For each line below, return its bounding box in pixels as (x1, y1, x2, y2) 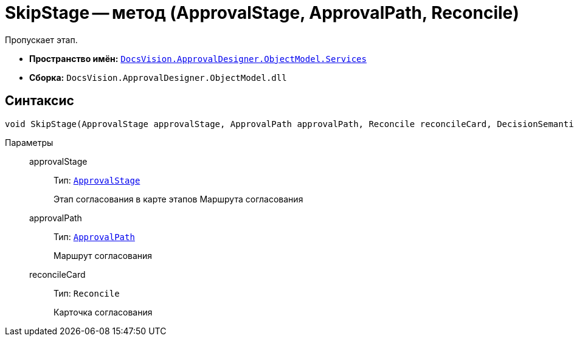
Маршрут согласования (54, 250, 153, 261)
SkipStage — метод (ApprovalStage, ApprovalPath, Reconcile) (5, 2, 519, 23)
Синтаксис (5, 93, 74, 109)
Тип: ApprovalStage (54, 174, 140, 185)
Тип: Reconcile (54, 288, 120, 298)
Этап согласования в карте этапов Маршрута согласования (54, 193, 303, 204)
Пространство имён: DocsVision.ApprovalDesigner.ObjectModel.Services (29, 53, 367, 64)
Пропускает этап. (5, 34, 78, 45)
